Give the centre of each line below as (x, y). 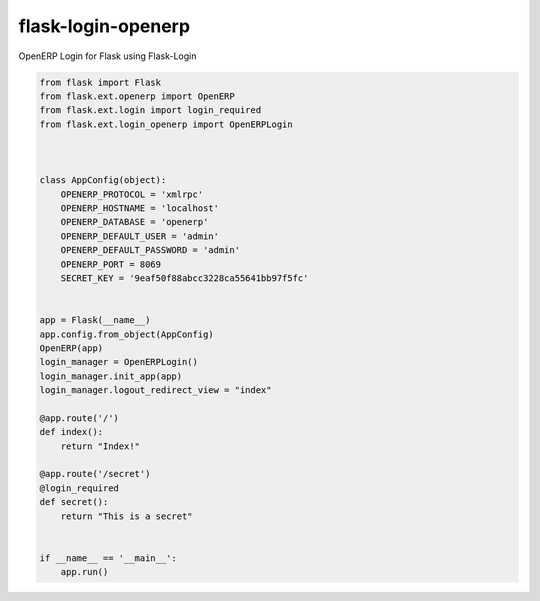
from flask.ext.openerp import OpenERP (137, 96)
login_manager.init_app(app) (111, 376)
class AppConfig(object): (103, 180)
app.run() (84, 572)
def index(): (71, 432)
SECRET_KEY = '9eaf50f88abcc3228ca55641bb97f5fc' (184, 278)
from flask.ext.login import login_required (150, 110)
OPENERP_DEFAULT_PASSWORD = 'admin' (150, 250)
